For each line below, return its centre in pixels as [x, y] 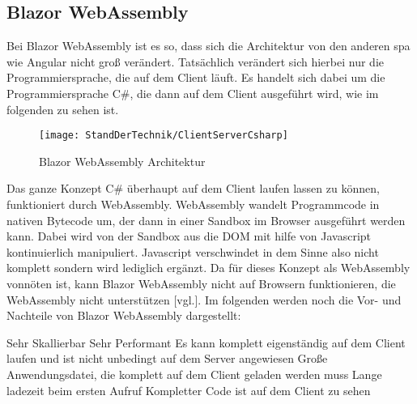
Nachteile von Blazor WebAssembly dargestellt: [124, 315]
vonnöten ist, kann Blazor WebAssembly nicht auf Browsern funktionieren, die [201, 283]
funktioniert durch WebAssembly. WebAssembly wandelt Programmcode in [193, 204]
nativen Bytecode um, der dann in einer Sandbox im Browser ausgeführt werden [206, 220]
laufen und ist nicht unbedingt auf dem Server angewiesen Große [167, 358]
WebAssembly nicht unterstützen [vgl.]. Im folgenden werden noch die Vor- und [204, 299]
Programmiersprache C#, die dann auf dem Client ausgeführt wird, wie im [193, 93]
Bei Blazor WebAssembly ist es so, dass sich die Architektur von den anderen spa [208, 46]
